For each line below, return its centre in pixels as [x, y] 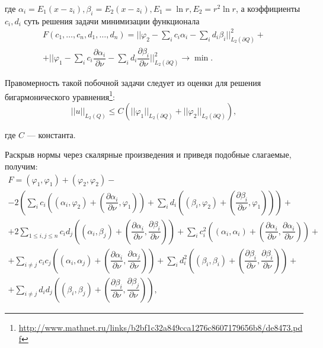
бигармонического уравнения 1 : [60, 95]
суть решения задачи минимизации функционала [112, 20]
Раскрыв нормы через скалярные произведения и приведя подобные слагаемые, [148, 154]
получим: [21, 166]
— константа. [51, 134]
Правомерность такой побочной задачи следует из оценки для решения [133, 82]
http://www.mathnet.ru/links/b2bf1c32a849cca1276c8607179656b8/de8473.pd [161, 327]
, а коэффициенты [268, 8]
